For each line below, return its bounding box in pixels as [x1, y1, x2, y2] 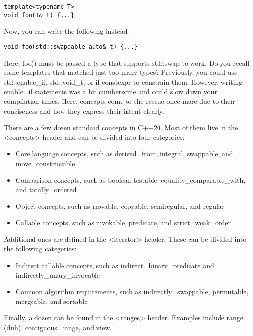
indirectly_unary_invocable [15, 269, 100, 280]
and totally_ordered [15, 184, 77, 195]
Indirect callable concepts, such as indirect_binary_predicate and [15, 260, 214, 270]
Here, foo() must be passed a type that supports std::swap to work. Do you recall [4, 57, 250, 67]
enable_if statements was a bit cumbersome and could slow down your [4, 86, 217, 97]
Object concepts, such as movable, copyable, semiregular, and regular [15, 201, 224, 211]
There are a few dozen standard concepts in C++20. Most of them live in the [4, 122, 238, 133]
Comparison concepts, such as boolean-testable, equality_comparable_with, [15, 174, 246, 185]
